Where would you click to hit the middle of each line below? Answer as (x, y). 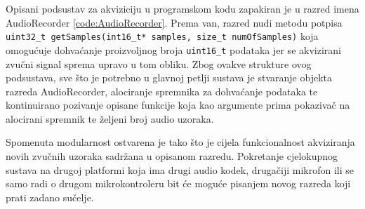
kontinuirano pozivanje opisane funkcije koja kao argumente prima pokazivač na (178, 105)
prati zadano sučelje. (50, 197)
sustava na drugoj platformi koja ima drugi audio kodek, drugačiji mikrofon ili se (180, 169)
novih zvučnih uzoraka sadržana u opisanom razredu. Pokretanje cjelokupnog (172, 156)
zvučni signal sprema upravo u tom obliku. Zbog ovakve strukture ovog (159, 63)
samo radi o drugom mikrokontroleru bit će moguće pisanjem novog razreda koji (178, 183)
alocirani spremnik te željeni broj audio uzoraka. (110, 118)
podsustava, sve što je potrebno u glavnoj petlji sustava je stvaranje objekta (169, 77)
